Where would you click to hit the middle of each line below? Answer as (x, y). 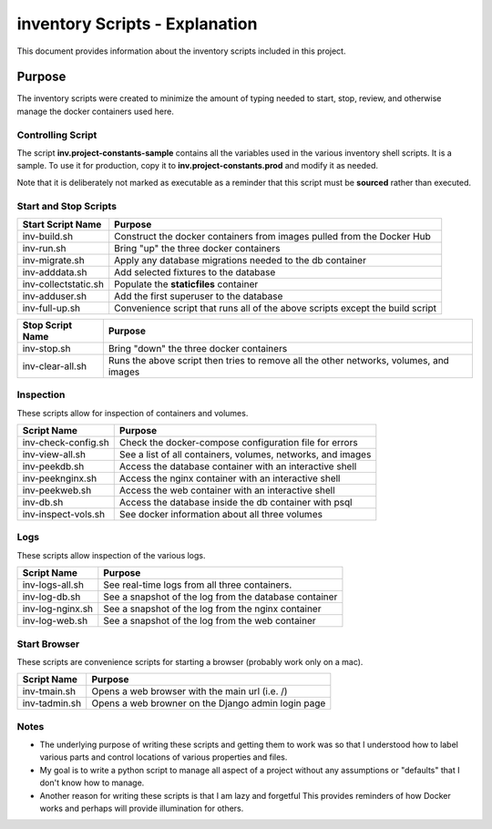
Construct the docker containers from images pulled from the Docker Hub (273, 236)
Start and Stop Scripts (67, 206)
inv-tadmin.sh (52, 703)
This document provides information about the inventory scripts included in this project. (181, 51)
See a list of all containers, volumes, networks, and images (245, 455)
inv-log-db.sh (51, 597)
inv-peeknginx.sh (60, 478)
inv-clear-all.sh (55, 366)
